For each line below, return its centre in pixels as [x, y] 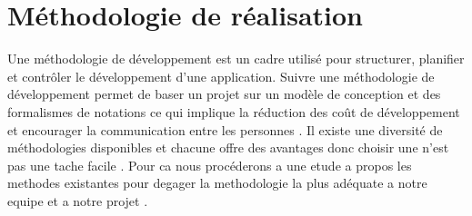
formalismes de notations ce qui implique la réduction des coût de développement [234, 111]
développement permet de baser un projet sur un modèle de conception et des [224, 94]
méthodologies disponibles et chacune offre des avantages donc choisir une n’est [228, 147]
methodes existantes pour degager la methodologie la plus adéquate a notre [217, 183]
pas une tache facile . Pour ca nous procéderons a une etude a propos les [210, 165]
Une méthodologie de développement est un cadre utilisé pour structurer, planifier [236, 59]
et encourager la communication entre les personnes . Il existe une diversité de [225, 129]
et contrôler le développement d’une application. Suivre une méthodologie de [221, 76]
